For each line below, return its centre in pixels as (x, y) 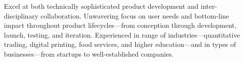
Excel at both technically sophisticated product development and (101, 6)
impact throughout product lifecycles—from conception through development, (120, 25)
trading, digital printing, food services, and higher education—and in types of (120, 44)
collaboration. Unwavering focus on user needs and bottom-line (135, 15)
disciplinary (21, 15)
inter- (209, 6)
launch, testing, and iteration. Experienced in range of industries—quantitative (122, 34)
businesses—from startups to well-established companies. (89, 53)
